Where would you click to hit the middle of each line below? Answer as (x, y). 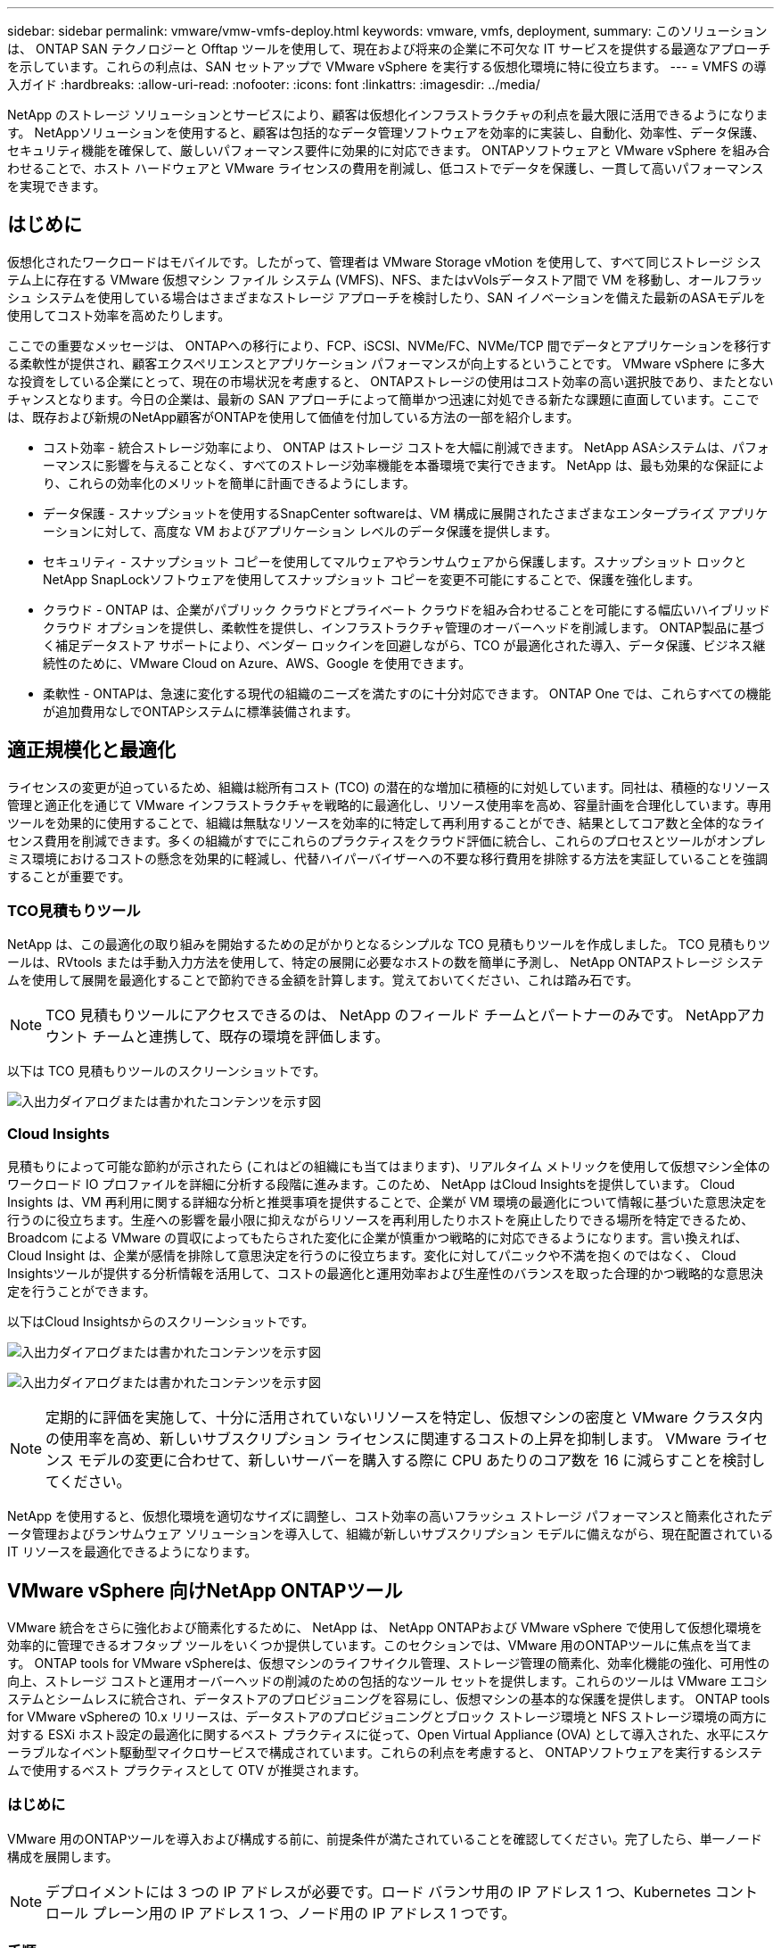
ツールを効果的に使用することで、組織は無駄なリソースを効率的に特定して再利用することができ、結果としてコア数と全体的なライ (386, 822)
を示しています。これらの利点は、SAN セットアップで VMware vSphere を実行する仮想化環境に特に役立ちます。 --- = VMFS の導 (387, 66)
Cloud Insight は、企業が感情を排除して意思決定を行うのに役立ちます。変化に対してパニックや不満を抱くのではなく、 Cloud (372, 1256)
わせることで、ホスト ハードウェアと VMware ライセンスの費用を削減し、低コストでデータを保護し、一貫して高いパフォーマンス (386, 168)
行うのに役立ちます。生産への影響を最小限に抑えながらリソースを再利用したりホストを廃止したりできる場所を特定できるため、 (381, 1220)
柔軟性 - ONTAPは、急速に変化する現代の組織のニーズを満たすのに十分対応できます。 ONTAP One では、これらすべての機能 (407, 693)
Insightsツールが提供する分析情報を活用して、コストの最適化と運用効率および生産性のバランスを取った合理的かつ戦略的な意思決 (386, 1274)
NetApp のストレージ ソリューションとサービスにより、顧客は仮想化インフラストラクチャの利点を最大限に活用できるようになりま (388, 115)
